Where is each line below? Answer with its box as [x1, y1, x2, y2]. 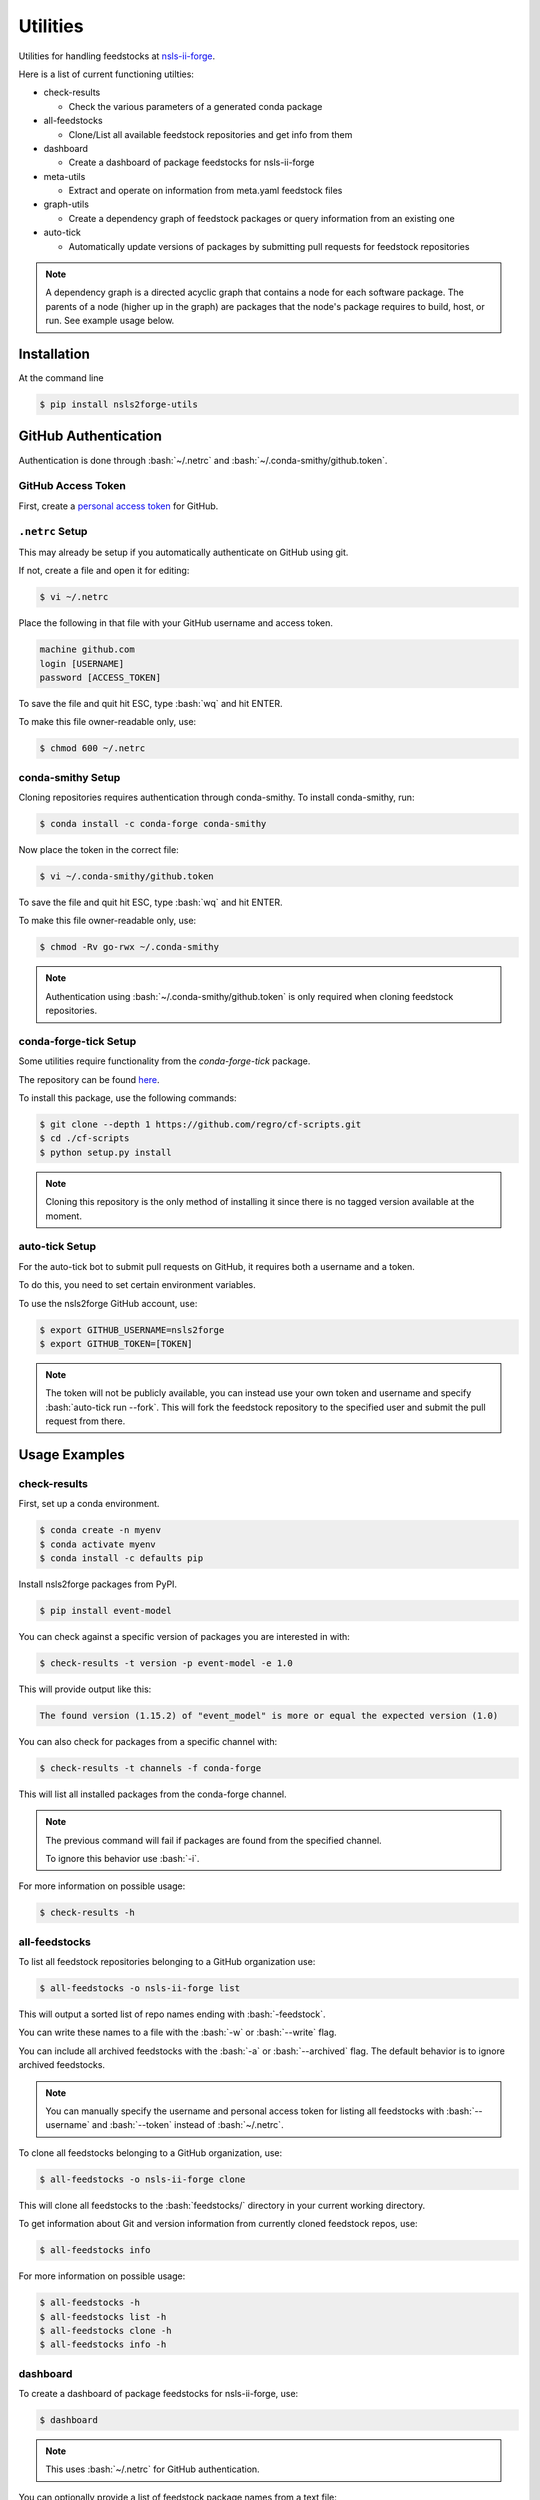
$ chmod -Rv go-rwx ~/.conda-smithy [39, 941, 220, 953]
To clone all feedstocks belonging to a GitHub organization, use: [18, 2146, 283, 2159]
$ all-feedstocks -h [39, 2297, 140, 2309]
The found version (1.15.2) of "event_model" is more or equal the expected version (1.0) [39, 1710, 499, 1721]
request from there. [45, 1415, 126, 1427]
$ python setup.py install [39, 1146, 172, 1158]
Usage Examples [18, 1446, 125, 1463]
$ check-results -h [39, 1907, 135, 1919]
